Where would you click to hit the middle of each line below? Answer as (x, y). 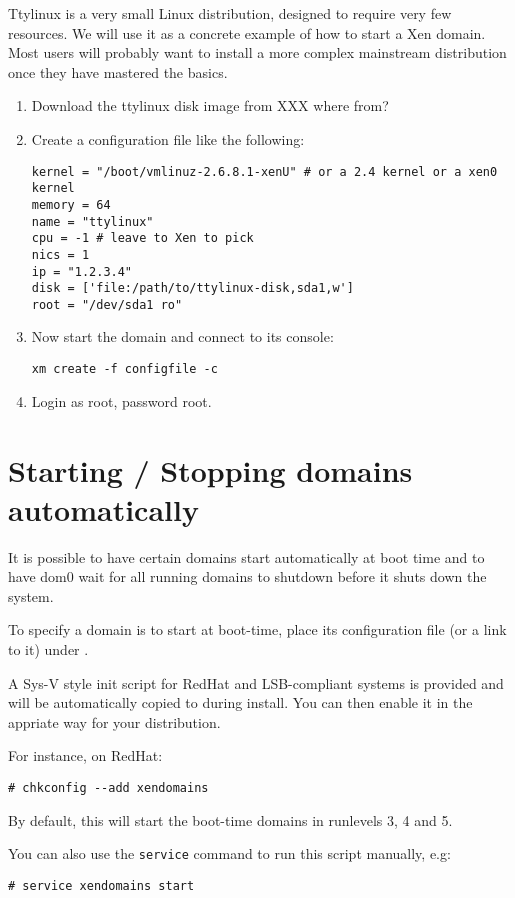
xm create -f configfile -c (124, 369)
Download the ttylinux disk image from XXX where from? (210, 105)
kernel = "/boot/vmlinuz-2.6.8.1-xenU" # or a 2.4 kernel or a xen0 (264, 171)
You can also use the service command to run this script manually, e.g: (229, 853)
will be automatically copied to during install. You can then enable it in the (240, 702)
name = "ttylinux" (92, 221)
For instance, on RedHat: (85, 755)
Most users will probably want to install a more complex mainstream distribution (257, 52)
